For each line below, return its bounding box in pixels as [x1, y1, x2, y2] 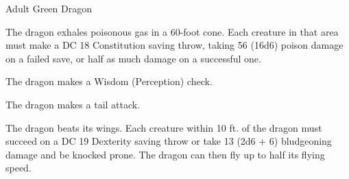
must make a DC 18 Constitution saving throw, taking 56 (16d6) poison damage [5, 38, 344, 52]
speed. [5, 160, 32, 175]
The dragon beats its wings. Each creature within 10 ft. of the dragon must [5, 120, 322, 134]
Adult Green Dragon [5, 1, 92, 15]
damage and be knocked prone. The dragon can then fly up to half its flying [5, 147, 325, 161]
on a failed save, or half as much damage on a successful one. [5, 51, 261, 65]
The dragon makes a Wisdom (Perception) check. [5, 74, 213, 88]
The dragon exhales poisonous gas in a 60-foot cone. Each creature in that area [5, 24, 339, 38]
